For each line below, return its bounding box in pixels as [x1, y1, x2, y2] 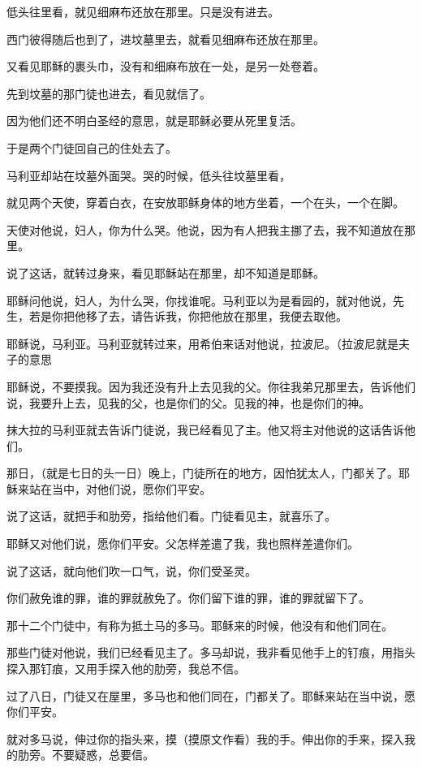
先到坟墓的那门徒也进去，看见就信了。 [6, 84, 211, 101]
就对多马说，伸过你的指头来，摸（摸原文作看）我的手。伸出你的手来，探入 [6, 730, 404, 747]
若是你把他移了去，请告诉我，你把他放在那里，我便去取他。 [28, 308, 347, 325]
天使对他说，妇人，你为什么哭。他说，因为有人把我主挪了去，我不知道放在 [6, 221, 404, 238]
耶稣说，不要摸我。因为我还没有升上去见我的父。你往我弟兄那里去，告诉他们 [6, 378, 416, 395]
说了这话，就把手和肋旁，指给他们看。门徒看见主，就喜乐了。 [6, 507, 336, 524]
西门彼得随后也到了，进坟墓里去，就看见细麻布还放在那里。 [6, 30, 325, 47]
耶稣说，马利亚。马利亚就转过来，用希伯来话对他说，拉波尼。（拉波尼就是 [6, 334, 398, 352]
